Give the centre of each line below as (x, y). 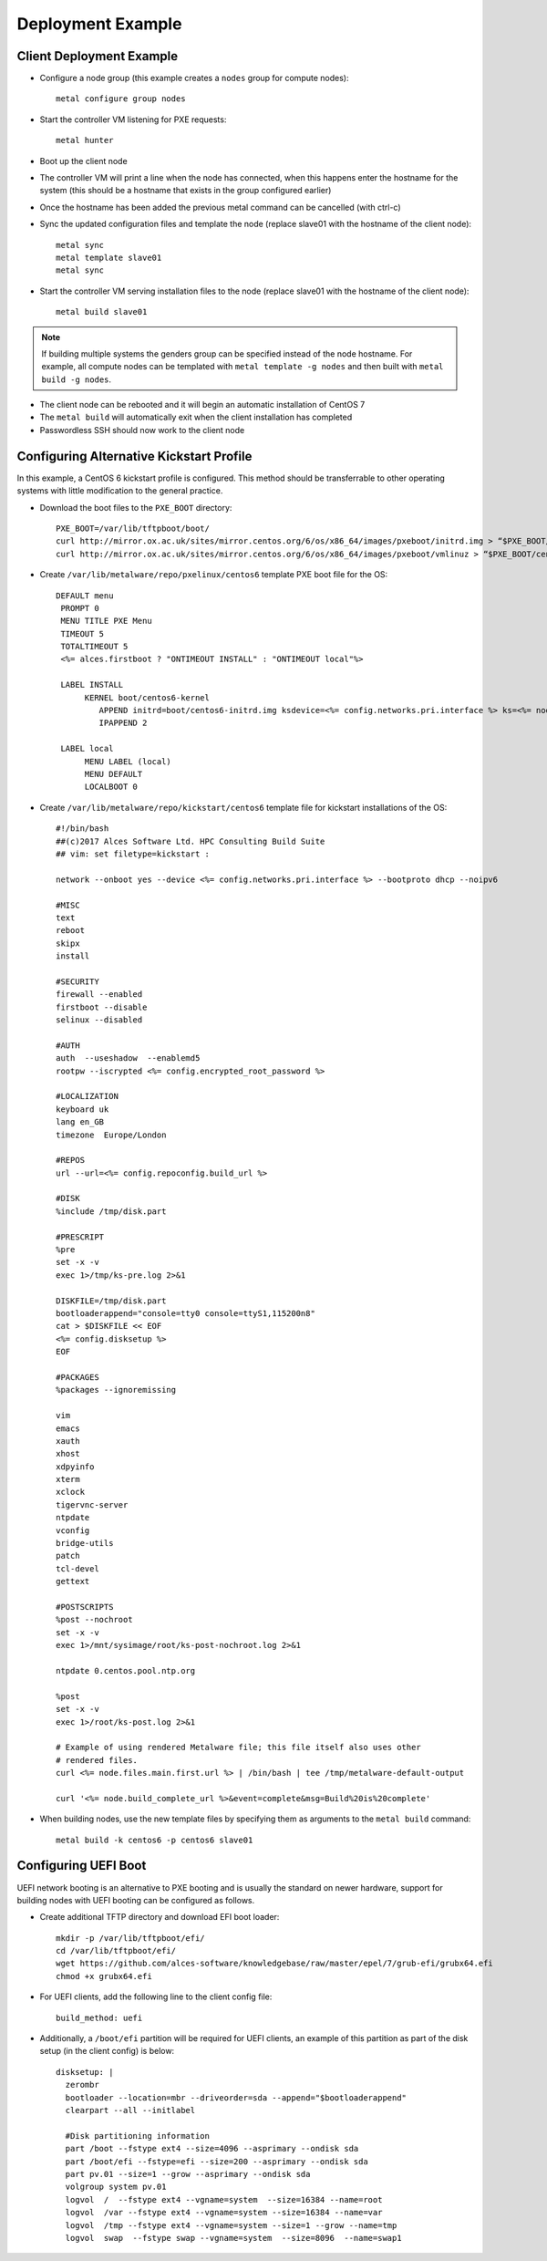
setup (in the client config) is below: (107, 2051)
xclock (71, 1492)
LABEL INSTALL (92, 685)
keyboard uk (83, 1109)
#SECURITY (77, 981)
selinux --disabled (99, 1020)
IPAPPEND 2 (123, 723)
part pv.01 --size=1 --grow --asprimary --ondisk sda (188, 2174)
